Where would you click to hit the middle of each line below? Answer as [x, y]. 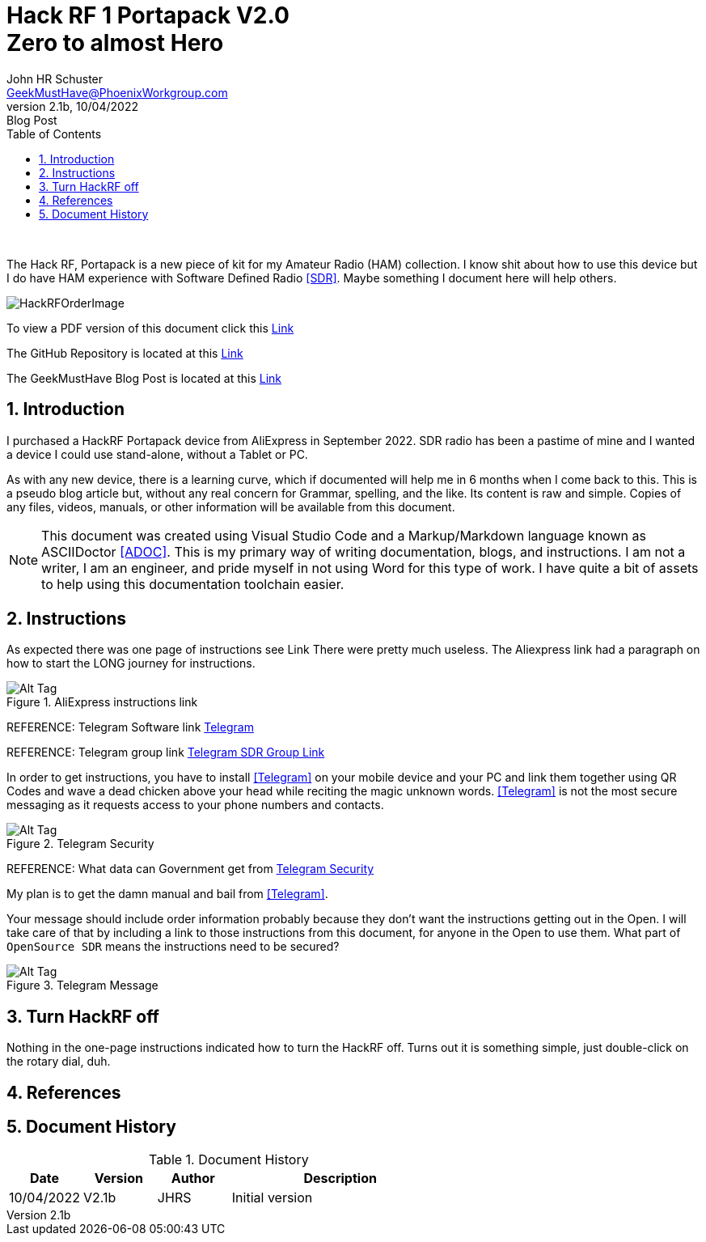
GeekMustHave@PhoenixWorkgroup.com [117, 92]
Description [340, 1178]
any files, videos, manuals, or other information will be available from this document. [231, 507]
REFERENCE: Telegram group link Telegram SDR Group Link [166, 752]
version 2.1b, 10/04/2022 [72, 106]
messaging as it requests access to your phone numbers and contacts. [195, 805]
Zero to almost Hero [115, 43]
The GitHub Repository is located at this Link [125, 353]
